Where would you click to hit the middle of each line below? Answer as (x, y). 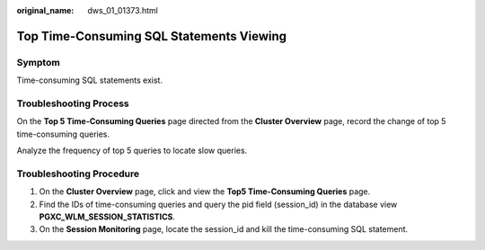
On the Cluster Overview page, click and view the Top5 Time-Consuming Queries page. (205, 192)
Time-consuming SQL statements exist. (90, 80)
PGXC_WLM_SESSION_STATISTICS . (107, 217)
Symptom (38, 62)
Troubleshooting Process (73, 103)
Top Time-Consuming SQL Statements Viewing (152, 36)
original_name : (45, 10)
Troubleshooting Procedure (78, 174)
